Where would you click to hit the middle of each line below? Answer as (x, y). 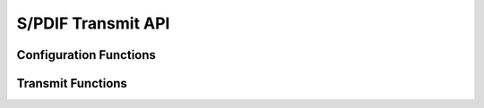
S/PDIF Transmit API (93, 23)
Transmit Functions (72, 83)
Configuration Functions (86, 55)
